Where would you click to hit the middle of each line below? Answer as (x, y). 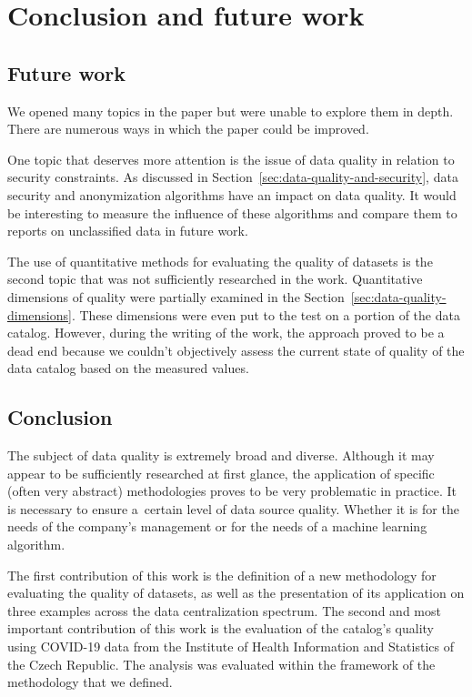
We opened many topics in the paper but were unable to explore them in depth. (231, 111)
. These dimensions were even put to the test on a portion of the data (266, 314)
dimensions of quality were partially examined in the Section (176, 296)
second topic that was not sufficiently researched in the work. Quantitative (215, 279)
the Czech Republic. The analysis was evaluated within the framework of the (221, 664)
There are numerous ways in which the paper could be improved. (188, 129)
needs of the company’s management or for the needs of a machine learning (217, 526)
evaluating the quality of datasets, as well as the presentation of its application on (236, 593)
